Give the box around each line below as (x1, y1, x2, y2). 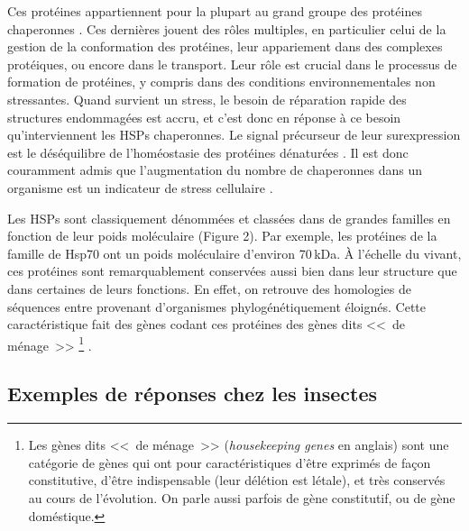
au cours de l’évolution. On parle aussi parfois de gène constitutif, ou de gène (28, 488, 455, 507)
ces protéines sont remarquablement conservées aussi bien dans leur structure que (7, 261, 457, 280)
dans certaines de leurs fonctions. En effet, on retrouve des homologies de (7, 279, 411, 298)
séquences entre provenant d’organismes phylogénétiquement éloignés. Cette (7, 297, 427, 316)
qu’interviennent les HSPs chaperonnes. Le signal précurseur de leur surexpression (7, 125, 461, 144)
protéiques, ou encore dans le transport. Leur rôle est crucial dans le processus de (7, 54, 457, 73)
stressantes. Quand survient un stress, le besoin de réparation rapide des (7, 89, 407, 108)
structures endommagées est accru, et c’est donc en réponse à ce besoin (7, 107, 401, 126)
